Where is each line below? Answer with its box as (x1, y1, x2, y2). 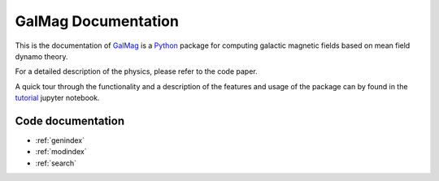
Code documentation (15, 114, 125, 127)
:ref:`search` (35, 158, 77, 168)
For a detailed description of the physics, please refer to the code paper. (15, 67, 258, 76)
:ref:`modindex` (35, 147, 87, 157)
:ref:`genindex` (35, 136, 85, 145)
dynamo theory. (15, 51, 68, 61)
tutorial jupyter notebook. (15, 93, 100, 103)
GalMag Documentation (15, 12, 179, 30)
